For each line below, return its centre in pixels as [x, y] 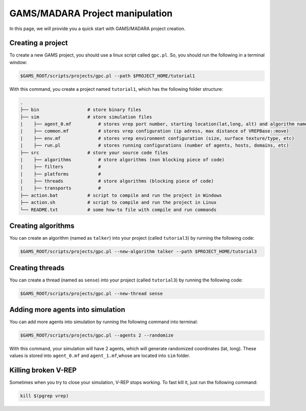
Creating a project [39, 43]
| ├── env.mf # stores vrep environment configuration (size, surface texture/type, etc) [157, 138]
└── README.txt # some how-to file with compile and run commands [118, 210]
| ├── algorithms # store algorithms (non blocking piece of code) [122, 160]
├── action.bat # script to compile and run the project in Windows [121, 195]
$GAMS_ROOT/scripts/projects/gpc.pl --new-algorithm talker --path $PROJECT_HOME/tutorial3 [138, 252]
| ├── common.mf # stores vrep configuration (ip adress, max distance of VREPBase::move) [155, 131]
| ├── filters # [61, 167]
